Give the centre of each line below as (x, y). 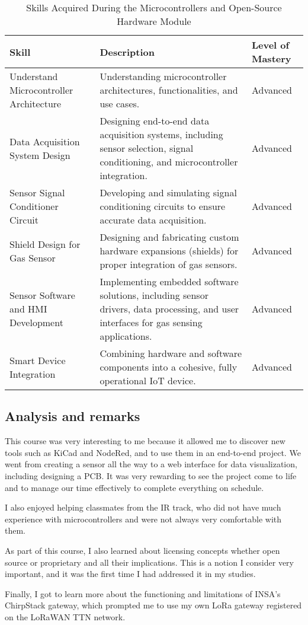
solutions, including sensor (154, 295)
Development (36, 322)
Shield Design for (45, 244)
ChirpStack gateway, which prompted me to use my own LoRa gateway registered (153, 605)
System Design (40, 155)
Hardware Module (154, 21)
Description (127, 52)
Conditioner (34, 206)
